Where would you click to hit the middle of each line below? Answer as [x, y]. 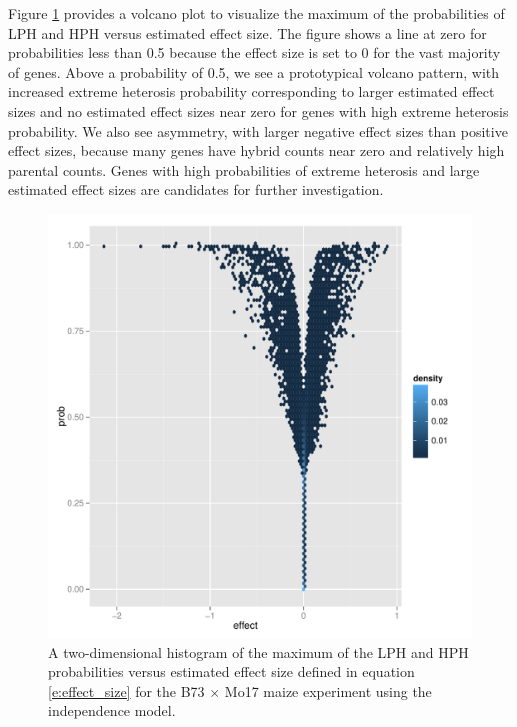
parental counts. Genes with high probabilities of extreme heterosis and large [244, 169]
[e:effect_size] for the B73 [126, 690]
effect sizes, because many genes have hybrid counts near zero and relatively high [256, 150]
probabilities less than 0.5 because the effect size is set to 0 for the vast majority [254, 52]
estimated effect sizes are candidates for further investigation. [196, 189]
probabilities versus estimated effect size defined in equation [231, 671]
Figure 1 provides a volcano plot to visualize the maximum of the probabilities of [256, 13]
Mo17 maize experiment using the [328, 690]
